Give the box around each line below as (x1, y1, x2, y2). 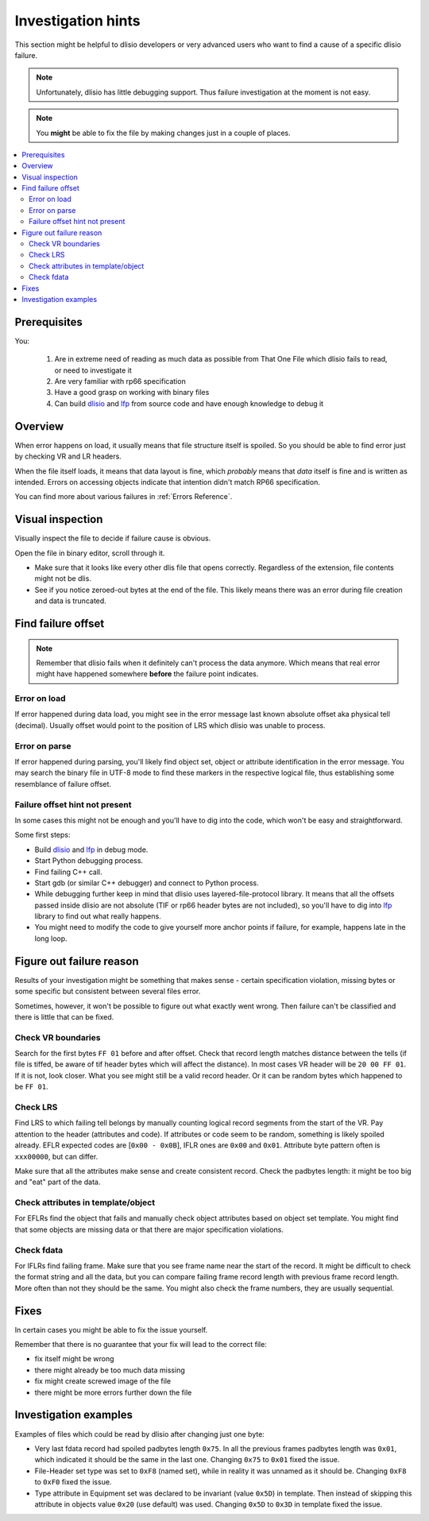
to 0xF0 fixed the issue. (34, 1477, 112, 1487)
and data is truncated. (34, 596, 106, 606)
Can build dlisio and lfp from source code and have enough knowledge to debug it (54, 398, 324, 408)
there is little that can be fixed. (14, 1012, 114, 1021)
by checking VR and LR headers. (14, 451, 122, 461)
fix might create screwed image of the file (34, 1376, 171, 1386)
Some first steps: (14, 830, 71, 840)
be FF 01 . (14, 1082, 48, 1092)
